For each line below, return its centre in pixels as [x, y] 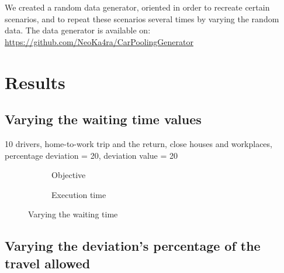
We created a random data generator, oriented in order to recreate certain [137, 7]
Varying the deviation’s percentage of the [133, 246]
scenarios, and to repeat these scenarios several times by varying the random [142, 18]
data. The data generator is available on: [78, 30]
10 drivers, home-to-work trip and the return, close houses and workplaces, [138, 143]
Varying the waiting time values [103, 119]
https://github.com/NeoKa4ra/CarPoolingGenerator [99, 41]
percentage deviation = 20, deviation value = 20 [91, 155]
